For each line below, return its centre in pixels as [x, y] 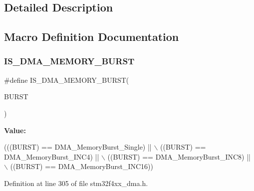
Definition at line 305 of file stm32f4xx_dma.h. [76, 183]
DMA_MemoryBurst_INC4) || [52, 156]
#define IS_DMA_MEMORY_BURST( [67, 80]
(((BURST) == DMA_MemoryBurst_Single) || [78, 147]
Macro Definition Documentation [92, 37]
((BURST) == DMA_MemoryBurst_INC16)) [82, 166]
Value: [15, 130]
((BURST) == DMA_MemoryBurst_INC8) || [179, 156]
